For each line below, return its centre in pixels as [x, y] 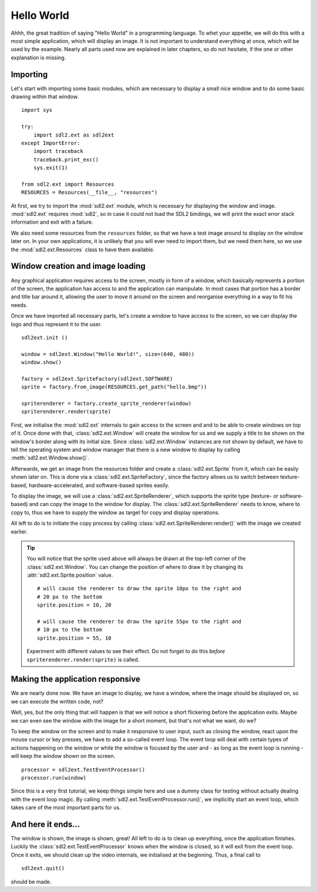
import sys [37, 110]
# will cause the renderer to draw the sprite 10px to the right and [139, 589]
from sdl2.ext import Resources [68, 184]
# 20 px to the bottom [70, 597]
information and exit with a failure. [52, 222]
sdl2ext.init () [45, 337]
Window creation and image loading [78, 266]
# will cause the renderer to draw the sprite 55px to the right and [139, 622]
